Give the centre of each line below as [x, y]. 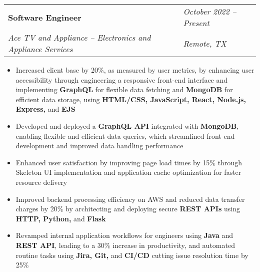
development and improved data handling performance [99, 146]
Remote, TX [205, 43]
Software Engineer [45, 17]
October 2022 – [210, 11]
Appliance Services [40, 49]
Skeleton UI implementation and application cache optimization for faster [128, 172]
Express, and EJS [45, 109]
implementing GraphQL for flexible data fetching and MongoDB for [124, 89]
